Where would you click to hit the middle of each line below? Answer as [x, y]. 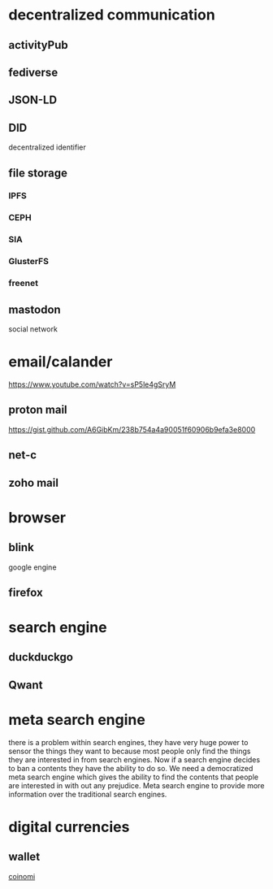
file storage [38, 173]
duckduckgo [41, 657]
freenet [24, 284]
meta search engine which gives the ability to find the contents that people [133, 777]
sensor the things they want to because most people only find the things [130, 751]
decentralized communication [112, 15]
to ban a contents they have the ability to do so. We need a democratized [131, 768]
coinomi [22, 876]
